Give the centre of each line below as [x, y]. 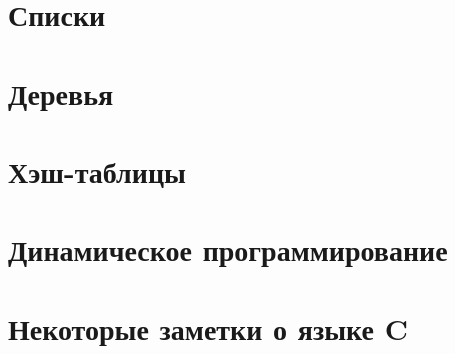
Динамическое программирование [228, 249]
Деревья [61, 92]
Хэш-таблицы [97, 170]
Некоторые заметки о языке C [208, 327]
